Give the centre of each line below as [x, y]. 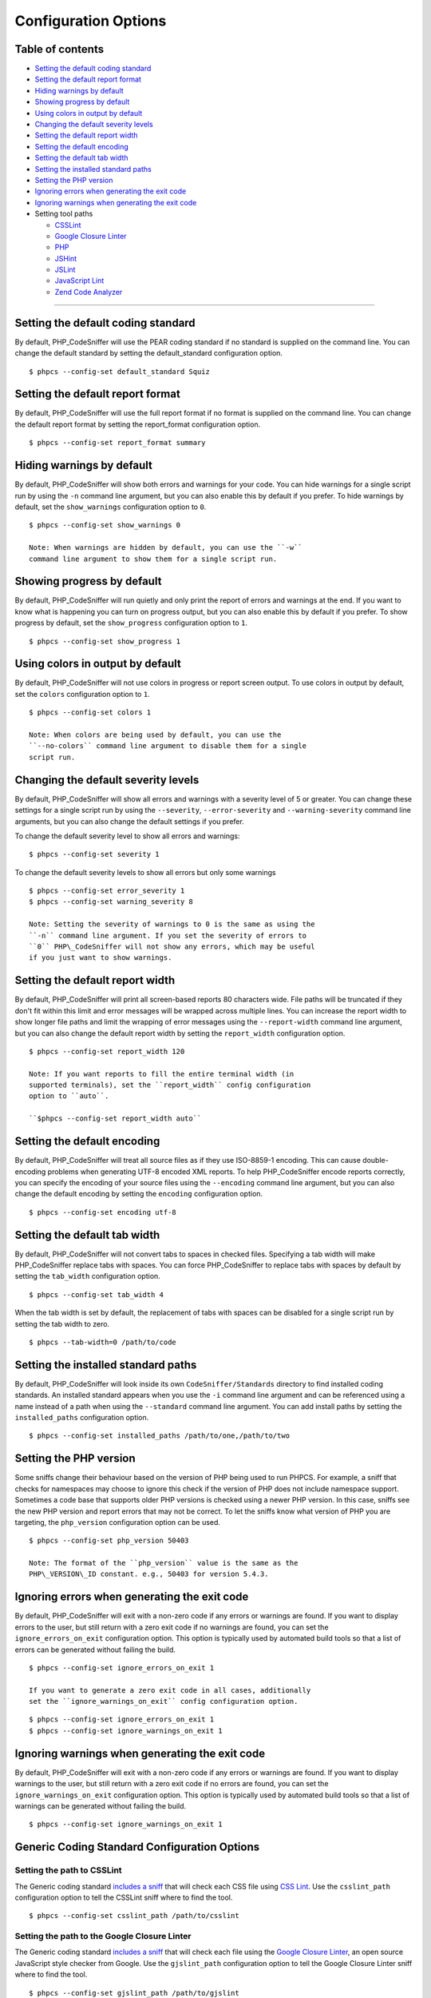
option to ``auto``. [69, 1096]
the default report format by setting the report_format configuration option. [138, 424]
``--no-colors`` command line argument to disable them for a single [168, 746]
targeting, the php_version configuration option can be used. [118, 1522]
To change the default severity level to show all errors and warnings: [127, 836]
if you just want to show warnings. [101, 958]
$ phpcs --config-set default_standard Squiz [120, 371]
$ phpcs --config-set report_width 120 [107, 1051]
